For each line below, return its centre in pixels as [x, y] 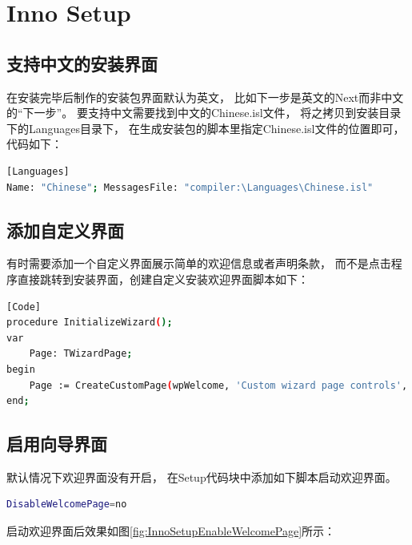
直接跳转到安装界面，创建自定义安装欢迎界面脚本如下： [163, 279]
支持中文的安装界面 [82, 63]
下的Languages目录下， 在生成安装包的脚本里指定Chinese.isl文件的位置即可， [206, 128]
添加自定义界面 [65, 230]
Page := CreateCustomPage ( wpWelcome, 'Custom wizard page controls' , [218, 385]
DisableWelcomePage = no [67, 505]
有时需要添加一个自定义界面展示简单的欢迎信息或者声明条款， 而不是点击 [199, 263]
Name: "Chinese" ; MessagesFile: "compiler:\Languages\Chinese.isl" [190, 187]
